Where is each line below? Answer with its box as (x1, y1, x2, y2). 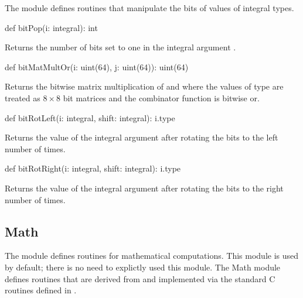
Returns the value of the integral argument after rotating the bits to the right (5, 181, 284, 194)
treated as (5, 91, 40, 104)
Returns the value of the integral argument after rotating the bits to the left (5, 131, 278, 143)
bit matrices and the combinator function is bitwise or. (63, 91, 260, 104)
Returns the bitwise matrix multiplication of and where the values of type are (5, 80, 284, 93)
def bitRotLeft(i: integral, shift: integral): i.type (5, 111, 175, 124)
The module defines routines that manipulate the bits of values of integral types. (5, 2, 294, 13)
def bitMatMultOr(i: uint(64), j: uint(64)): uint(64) (5, 60, 189, 73)
